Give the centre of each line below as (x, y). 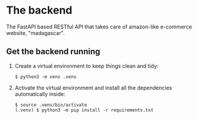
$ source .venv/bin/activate (51, 105)
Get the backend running (53, 52)
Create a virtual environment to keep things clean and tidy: (87, 66)
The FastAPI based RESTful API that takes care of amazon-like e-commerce (99, 27)
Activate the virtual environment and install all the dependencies (93, 88)
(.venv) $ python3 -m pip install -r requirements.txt (84, 110)
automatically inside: (40, 94)
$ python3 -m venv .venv (45, 77)
